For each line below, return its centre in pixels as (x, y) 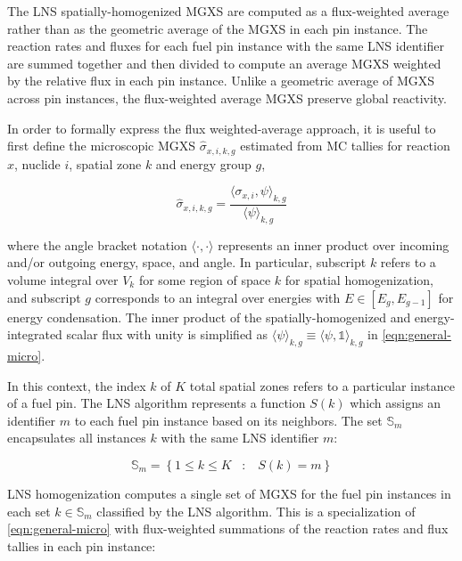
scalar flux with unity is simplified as (167, 334)
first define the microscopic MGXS (102, 146)
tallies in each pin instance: (82, 545)
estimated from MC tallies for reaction (345, 146)
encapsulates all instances (77, 438)
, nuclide (37, 163)
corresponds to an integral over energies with (218, 297)
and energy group (203, 163)
